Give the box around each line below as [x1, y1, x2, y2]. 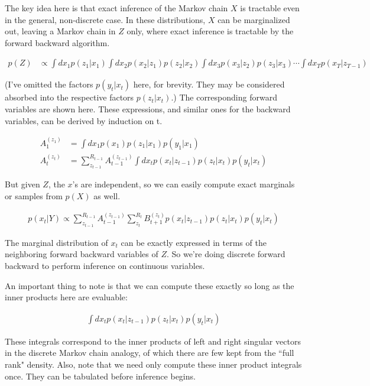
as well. [93, 189, 121, 202]
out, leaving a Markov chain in [5, 25, 116, 37]
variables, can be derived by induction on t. [5, 114, 163, 126]
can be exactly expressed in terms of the [121, 236, 267, 248]
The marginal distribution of [5, 236, 108, 248]
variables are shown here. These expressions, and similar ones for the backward [5, 103, 291, 115]
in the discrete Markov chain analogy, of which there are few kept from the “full [5, 346, 294, 359]
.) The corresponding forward [171, 91, 277, 103]
